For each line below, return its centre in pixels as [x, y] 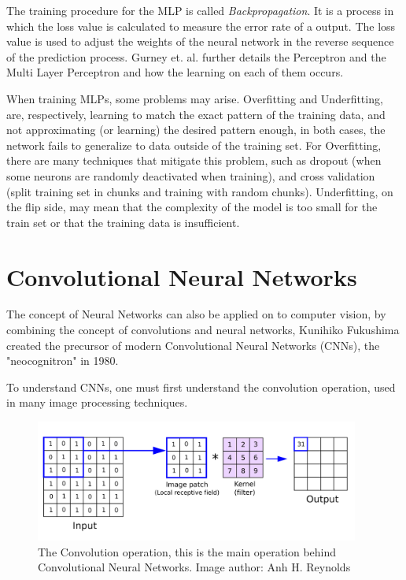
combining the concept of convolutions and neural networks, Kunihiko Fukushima [203, 330]
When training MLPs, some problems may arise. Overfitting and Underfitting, [195, 98]
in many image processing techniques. [97, 402]
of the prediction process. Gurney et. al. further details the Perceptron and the [196, 56]
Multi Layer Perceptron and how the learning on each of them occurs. [175, 72]
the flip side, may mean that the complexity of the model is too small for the [192, 207]
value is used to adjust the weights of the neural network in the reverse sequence [200, 41]
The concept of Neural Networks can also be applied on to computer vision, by [196, 314]
